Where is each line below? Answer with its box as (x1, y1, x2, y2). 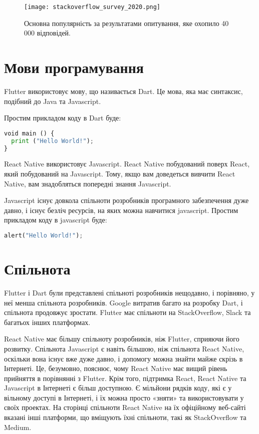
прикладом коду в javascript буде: (4, 214, 107, 225)
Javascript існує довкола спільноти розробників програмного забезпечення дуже (4, 195, 249, 205)
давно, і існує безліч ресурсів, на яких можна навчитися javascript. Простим (4, 204, 238, 215)
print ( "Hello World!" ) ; (11, 137, 94, 144)
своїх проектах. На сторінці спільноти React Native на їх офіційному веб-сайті (4, 402, 246, 412)
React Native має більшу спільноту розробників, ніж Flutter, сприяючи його (4, 333, 239, 344)
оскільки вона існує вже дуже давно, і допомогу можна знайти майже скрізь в (4, 353, 243, 363)
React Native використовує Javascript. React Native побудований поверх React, (4, 158, 250, 169)
